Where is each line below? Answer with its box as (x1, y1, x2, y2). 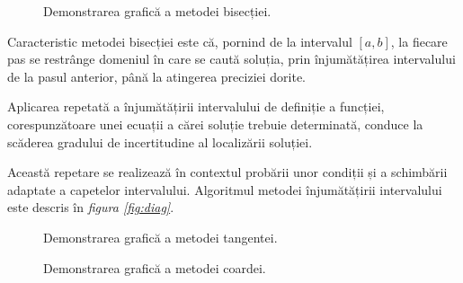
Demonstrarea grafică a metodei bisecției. (43, 2, 272, 20)
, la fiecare (390, 31, 448, 50)
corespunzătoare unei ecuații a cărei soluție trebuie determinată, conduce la (7, 114, 423, 133)
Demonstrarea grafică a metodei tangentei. (43, 227, 278, 246)
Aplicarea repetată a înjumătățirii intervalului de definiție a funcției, (7, 97, 385, 116)
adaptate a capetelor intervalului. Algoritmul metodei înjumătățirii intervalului (7, 180, 442, 199)
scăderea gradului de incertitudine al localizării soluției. (7, 132, 313, 151)
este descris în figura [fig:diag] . (7, 198, 174, 217)
